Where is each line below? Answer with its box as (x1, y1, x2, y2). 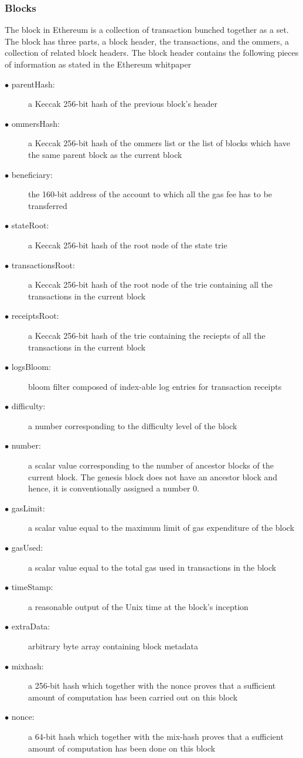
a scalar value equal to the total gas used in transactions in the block (28, 561, 277, 573)
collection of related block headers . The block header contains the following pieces (5, 46, 299, 59)
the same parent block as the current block (28, 148, 182, 160)
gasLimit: (11, 501, 45, 514)
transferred (28, 199, 67, 211)
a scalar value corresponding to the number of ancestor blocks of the (28, 459, 274, 471)
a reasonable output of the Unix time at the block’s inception (28, 600, 248, 612)
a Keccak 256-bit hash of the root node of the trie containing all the (28, 278, 273, 291)
